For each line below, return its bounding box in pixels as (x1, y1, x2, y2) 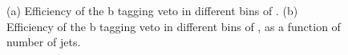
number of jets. (6, 33, 81, 50)
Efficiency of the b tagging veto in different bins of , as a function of (6, 18, 341, 34)
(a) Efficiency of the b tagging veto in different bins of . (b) (6, 2, 298, 18)
